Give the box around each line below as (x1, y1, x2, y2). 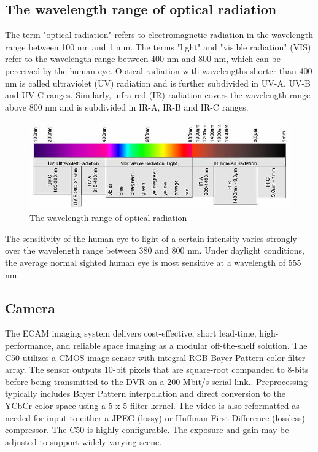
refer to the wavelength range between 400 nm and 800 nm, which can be (5, 52, 281, 65)
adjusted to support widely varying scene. (5, 435, 162, 448)
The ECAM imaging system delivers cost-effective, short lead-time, (5, 327, 257, 340)
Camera (5, 298, 56, 317)
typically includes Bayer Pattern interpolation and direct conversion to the (5, 387, 285, 400)
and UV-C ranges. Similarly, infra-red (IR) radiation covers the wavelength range (5, 88, 311, 101)
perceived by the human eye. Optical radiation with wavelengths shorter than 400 (5, 64, 312, 77)
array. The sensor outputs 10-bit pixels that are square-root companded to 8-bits (5, 363, 309, 376)
